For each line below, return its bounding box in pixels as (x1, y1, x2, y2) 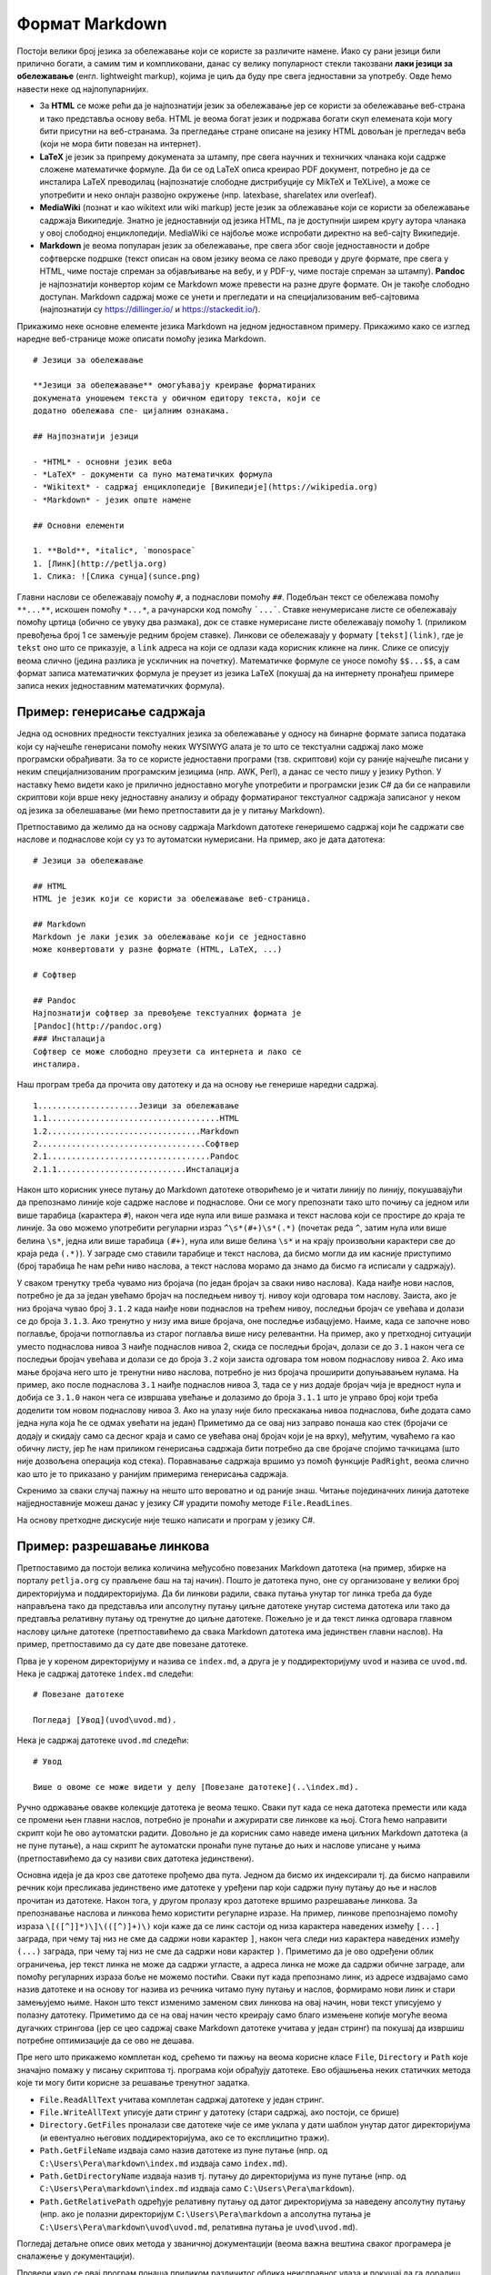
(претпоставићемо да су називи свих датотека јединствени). (16, 1853, 255, 1864)
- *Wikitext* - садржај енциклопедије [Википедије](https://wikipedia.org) (33, 482, 378, 492)
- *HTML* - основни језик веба (33, 456, 173, 467)
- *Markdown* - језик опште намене (33, 494, 192, 505)
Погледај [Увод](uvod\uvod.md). (33, 1715, 177, 1725)
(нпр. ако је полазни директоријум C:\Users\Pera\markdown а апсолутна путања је (39, 2209, 372, 2219)
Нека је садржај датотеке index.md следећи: (16, 1668, 195, 1679)
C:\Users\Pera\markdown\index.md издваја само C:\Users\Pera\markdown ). (39, 2183, 355, 2194)
